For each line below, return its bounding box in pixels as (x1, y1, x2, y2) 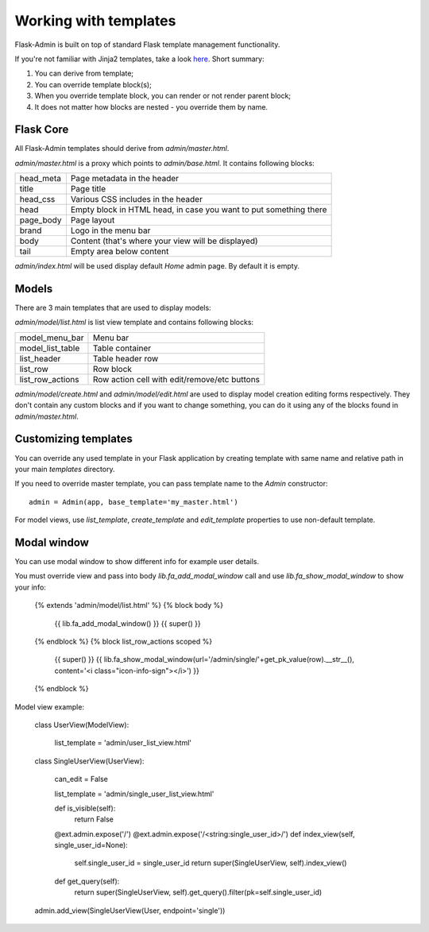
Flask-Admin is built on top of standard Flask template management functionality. (14, 40, 280, 49)
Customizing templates (14, 432, 133, 446)
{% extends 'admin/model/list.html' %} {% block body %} (34, 601, 224, 610)
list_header (19, 353, 61, 364)
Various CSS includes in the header (70, 194, 203, 205)
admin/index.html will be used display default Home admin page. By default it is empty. (14, 261, 300, 271)
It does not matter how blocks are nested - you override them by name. (34, 102, 269, 111)
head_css (19, 194, 56, 205)
